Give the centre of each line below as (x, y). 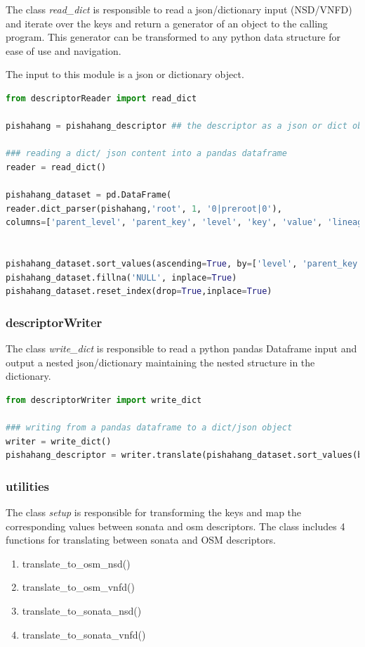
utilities (28, 486)
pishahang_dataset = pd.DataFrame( (89, 195)
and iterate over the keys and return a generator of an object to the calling (167, 23)
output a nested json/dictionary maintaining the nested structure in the (160, 362)
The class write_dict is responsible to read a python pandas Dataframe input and (181, 348)
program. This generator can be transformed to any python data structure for (173, 37)
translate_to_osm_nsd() (76, 563)
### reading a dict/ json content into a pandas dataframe (146, 154)
